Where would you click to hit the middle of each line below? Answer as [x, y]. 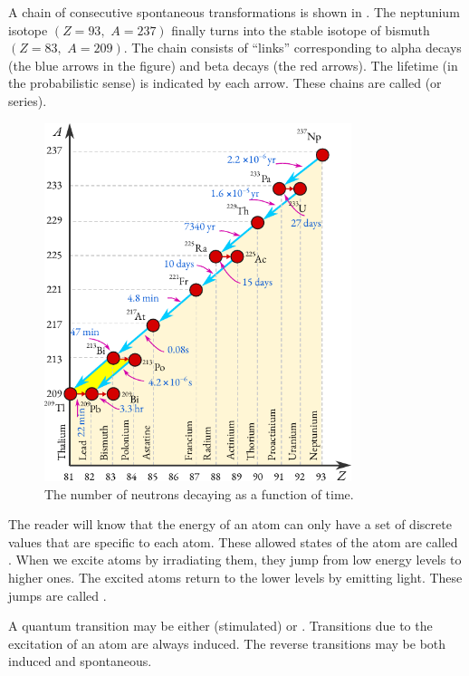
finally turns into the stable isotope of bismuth [301, 29]
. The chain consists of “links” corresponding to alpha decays [292, 48]
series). [28, 100]
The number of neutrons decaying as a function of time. [199, 493]
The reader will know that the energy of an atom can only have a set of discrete [230, 524]
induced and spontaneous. [80, 661]
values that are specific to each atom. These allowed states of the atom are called [233, 541]
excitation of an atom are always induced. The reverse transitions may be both [227, 643]
